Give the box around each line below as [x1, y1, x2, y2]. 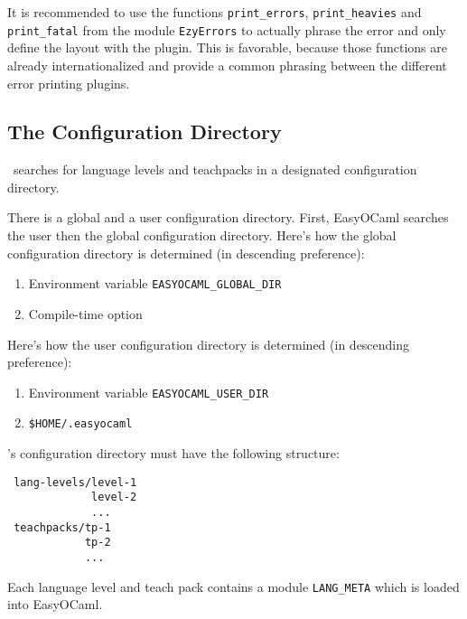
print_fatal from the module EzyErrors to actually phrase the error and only [7, 20, 446, 39]
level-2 [91, 491, 137, 504]
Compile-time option [28, 304, 143, 323]
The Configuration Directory [7, 117, 282, 145]
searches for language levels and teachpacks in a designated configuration [13, 160, 417, 179]
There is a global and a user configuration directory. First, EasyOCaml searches [7, 208, 449, 227]
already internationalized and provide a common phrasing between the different [7, 55, 447, 74]
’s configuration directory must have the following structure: [7, 444, 340, 463]
